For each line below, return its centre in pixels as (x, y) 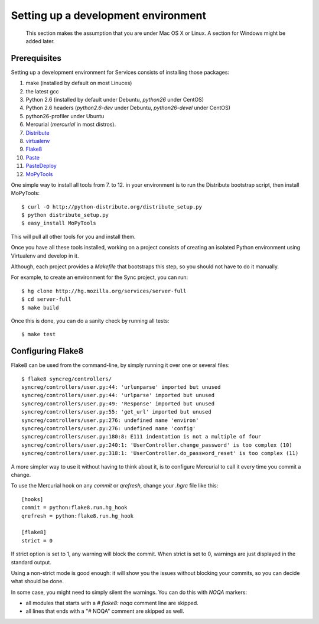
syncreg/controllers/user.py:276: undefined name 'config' (109, 429)
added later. (40, 41)
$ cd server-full (46, 299)
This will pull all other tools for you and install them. (73, 236)
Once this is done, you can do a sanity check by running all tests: (90, 321)
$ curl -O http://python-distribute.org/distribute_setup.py (112, 207)
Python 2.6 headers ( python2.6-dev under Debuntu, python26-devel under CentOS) (128, 108)
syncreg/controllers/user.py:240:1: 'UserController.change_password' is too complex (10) (157, 445)
